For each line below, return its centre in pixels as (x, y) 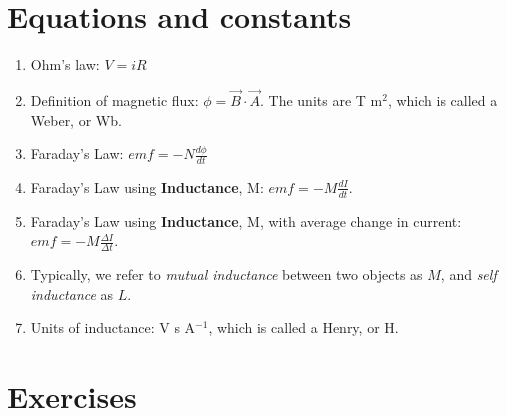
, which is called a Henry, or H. (303, 327)
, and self (468, 274)
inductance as (72, 293)
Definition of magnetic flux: (114, 99)
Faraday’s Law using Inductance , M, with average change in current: (246, 220)
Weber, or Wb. (76, 119)
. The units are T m (321, 99)
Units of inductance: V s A (113, 327)
